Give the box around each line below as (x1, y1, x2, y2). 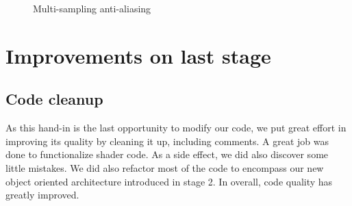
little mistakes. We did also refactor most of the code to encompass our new (5, 160, 324, 175)
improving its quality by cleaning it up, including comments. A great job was (5, 133, 329, 148)
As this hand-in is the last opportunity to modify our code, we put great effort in (5, 120, 347, 135)
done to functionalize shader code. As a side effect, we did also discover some (5, 147, 329, 162)
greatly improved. (5, 188, 79, 202)
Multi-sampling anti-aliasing (33, 1, 151, 15)
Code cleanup (5, 88, 103, 110)
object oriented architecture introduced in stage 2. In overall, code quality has (5, 174, 333, 188)
